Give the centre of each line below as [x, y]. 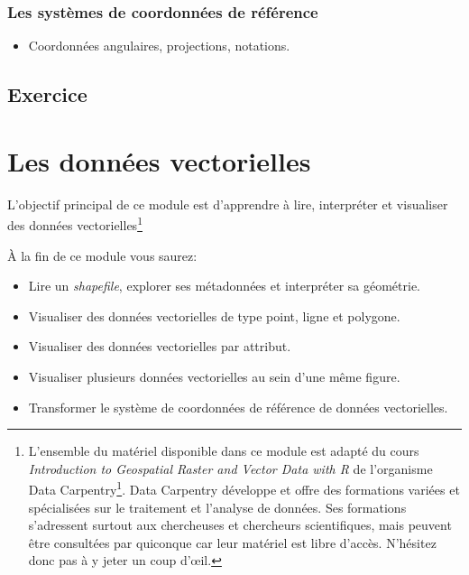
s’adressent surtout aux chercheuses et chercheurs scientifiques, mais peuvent [240, 525]
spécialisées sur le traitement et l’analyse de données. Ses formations [217, 507]
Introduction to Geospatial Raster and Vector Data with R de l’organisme [230, 468]
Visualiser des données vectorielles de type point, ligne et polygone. [214, 315]
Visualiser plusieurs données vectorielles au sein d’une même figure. [214, 376]
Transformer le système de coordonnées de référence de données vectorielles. [238, 407]
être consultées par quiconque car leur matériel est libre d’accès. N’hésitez [232, 542]
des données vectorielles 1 [75, 223]
